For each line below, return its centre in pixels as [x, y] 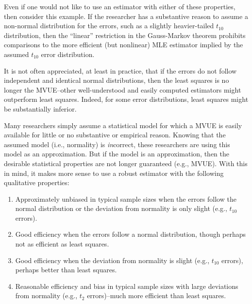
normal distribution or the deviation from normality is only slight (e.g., [121, 208]
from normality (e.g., [46, 295]
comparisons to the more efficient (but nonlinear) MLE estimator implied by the [124, 45]
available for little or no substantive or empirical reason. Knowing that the [115, 135]
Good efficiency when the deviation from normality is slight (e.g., [112, 260]
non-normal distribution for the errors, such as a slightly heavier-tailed [109, 26]
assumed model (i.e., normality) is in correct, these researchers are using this [117, 144]
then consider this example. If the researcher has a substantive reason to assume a [126, 16]
